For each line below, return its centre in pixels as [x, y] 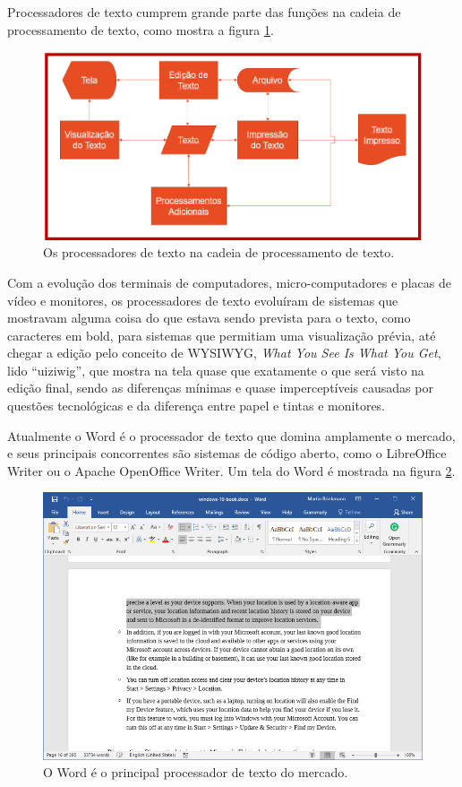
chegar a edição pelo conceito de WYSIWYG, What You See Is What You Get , [224, 353]
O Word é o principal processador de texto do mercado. [196, 772]
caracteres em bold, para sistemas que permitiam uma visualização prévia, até [222, 335]
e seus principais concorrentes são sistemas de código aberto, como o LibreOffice [227, 453]
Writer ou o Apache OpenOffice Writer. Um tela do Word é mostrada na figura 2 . [231, 470]
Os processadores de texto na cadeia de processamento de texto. [219, 252]
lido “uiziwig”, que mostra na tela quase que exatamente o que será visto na [216, 370]
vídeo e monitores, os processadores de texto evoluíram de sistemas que [203, 300]
